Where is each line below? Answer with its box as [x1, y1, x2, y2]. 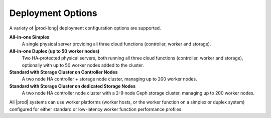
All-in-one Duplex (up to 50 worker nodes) [9, 48, 100, 54]
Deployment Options [9, 7, 97, 18]
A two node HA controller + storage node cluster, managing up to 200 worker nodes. [22, 76, 198, 82]
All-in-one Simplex [9, 34, 50, 40]
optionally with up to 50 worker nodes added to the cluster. [22, 62, 144, 68]
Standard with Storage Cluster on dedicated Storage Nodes [9, 83, 136, 89]
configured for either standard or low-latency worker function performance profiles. [9, 106, 183, 112]
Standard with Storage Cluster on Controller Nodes [9, 69, 118, 75]
